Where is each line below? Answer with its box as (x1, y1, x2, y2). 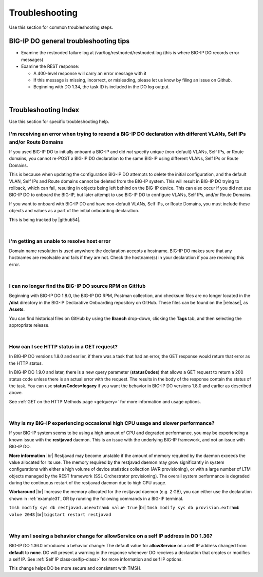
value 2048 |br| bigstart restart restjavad (9, 511, 112, 517)
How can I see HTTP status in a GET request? (9, 343, 118, 350)
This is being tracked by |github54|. (9, 217, 80, 222)
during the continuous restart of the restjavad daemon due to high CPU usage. (9, 480, 167, 486)
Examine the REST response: (21, 63, 79, 69)
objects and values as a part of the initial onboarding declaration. (9, 208, 140, 214)
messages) (21, 57, 44, 62)
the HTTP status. (9, 360, 43, 366)
